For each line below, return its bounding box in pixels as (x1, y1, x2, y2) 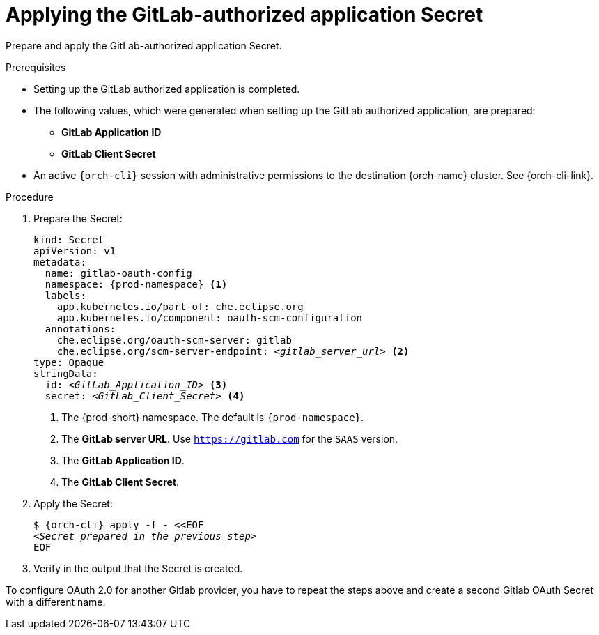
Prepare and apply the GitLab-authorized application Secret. (6, 39, 282, 52)
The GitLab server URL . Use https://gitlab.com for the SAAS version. (61, 432, 398, 445)
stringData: (33, 367, 98, 379)
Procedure (6, 190, 54, 203)
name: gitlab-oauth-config (45, 267, 192, 279)
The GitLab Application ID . (61, 454, 185, 466)
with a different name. (6, 595, 106, 608)
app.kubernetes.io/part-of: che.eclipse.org (56, 300, 304, 312)
